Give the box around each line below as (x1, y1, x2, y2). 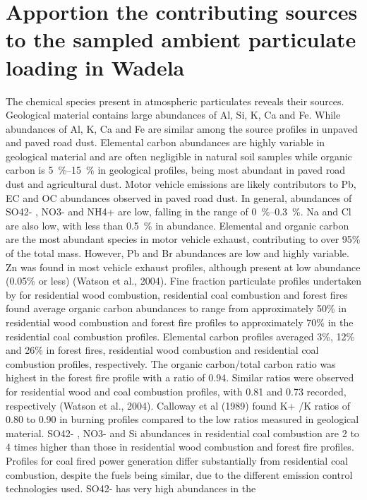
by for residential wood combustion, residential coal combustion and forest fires (6, 287, 348, 302)
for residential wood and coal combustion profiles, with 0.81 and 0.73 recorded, (6, 383, 347, 398)
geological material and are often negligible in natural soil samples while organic (6, 148, 352, 163)
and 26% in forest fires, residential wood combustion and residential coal (6, 343, 319, 357)
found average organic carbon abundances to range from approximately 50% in (6, 301, 347, 316)
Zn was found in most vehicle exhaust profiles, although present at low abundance (6, 259, 361, 274)
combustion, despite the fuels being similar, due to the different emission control (6, 467, 353, 482)
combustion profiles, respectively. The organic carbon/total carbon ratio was (6, 356, 336, 371)
